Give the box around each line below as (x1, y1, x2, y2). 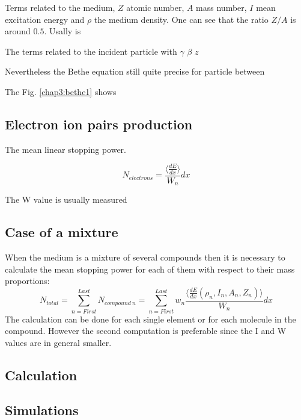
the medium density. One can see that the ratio (94, 13, 269, 25)
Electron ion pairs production (5, 114, 193, 133)
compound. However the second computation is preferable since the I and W (5, 324, 287, 337)
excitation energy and (5, 13, 85, 25)
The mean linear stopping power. (5, 143, 126, 155)
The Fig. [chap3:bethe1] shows (5, 85, 117, 97)
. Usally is (44, 25, 81, 37)
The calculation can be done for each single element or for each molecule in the (5, 312, 296, 325)
